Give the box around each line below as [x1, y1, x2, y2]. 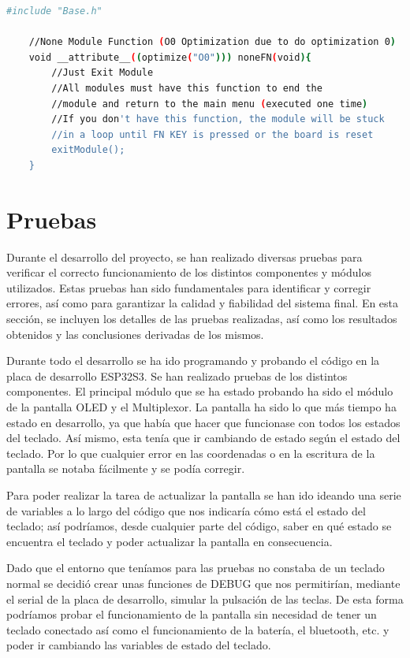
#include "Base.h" [6, 6, 102, 17]
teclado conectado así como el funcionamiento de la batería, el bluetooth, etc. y [6, 621, 389, 638]
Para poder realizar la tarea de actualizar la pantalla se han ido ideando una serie [6, 486, 401, 503]
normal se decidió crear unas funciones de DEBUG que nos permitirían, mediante [6, 574, 401, 591]
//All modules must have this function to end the [51, 82, 322, 94]
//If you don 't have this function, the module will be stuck [51, 113, 385, 125]
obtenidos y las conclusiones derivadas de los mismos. [6, 325, 264, 342]
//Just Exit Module [51, 67, 154, 79]
